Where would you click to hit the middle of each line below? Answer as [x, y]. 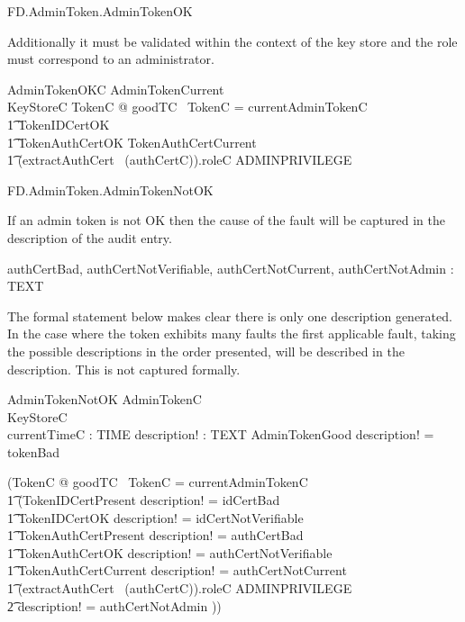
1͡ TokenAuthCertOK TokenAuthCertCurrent [132, 142]
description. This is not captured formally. [124, 369]
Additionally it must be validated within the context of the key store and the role [232, 41]
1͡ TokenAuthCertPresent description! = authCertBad [155, 535]
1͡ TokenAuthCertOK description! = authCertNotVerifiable [170, 552]
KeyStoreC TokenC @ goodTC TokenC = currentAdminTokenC [187, 107]
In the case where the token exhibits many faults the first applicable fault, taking [232, 334]
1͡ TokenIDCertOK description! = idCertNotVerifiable [155, 517]
